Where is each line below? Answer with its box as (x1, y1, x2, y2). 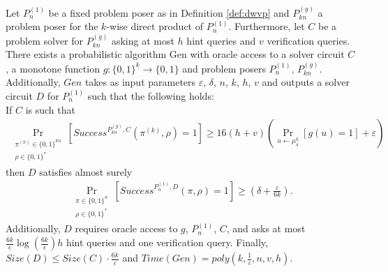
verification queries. (267, 33, 350, 47)
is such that (25, 102, 75, 116)
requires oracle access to (75, 221, 178, 236)
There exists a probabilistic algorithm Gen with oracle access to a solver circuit (6, 47, 345, 61)
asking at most (111, 33, 174, 47)
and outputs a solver (262, 75, 350, 89)
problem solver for (6, 33, 84, 47)
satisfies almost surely (39, 165, 133, 179)
